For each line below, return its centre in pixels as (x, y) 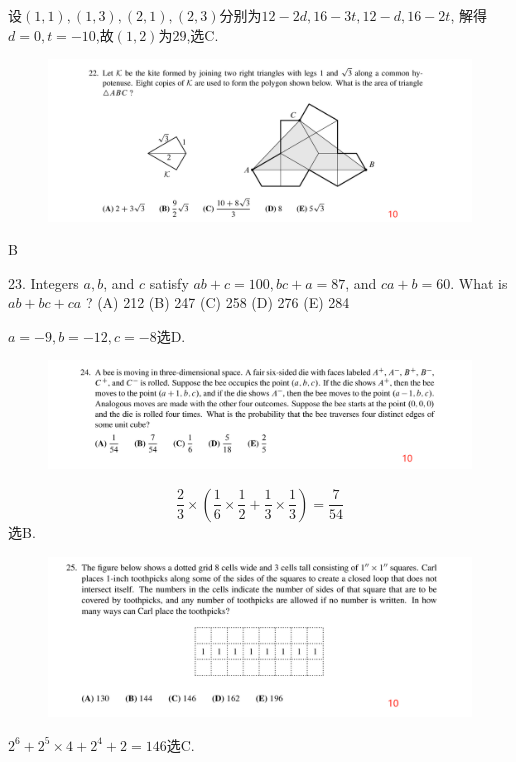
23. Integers (43, 282)
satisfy (169, 282)
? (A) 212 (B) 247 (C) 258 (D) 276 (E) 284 (217, 302)
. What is (479, 282)
